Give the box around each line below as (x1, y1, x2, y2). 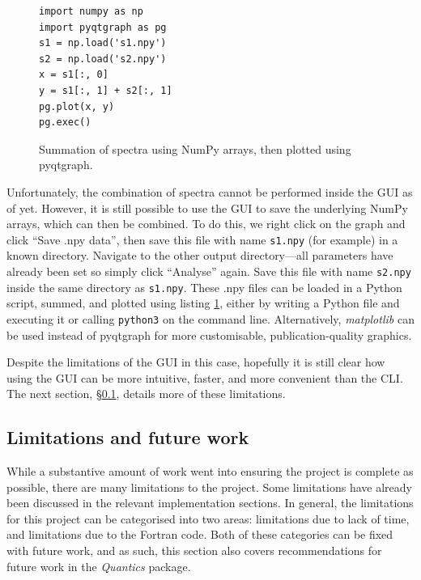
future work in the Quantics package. (6, 557, 191, 574)
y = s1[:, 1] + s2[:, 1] (39, 84, 172, 96)
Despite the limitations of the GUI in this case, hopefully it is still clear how (6, 354, 385, 370)
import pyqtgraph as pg (39, 21, 167, 33)
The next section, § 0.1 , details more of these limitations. (6, 385, 286, 402)
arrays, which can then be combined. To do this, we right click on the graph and (6, 215, 406, 232)
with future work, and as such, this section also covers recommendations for (6, 542, 382, 559)
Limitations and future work (6, 425, 249, 450)
